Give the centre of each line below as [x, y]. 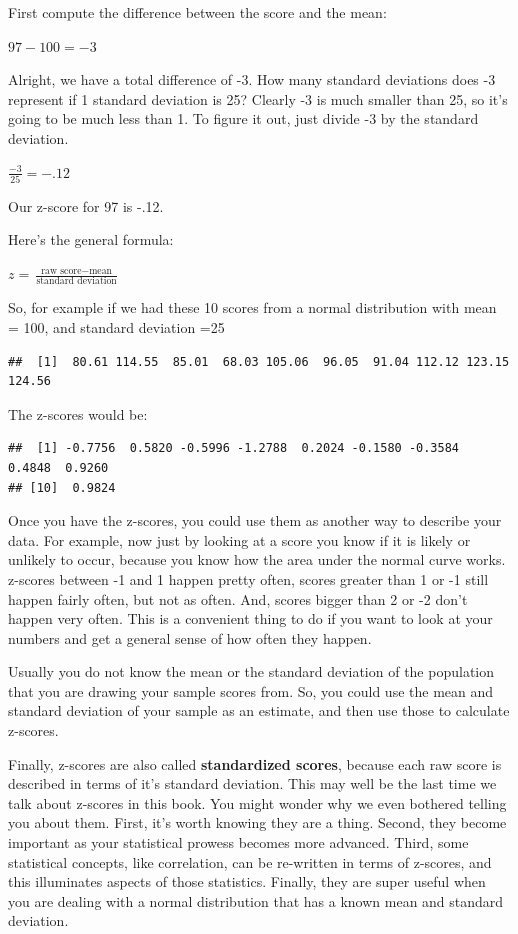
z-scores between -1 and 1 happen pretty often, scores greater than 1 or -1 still [248, 578]
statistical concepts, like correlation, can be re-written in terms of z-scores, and [250, 861]
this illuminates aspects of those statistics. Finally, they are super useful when [247, 881]
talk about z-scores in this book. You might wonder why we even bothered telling [257, 802]
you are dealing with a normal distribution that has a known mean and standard [256, 900]
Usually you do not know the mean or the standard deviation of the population [251, 671]
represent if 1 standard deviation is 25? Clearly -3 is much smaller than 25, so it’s [258, 98]
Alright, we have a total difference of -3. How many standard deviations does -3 [252, 79]
